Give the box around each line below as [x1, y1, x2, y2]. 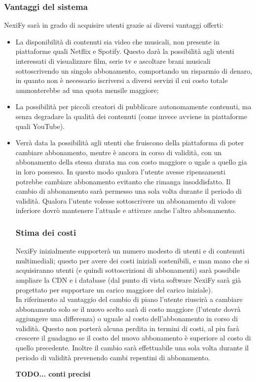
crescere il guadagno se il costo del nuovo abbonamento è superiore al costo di [15, 333, 251, 343]
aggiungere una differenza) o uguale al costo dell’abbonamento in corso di [15, 313, 238, 324]
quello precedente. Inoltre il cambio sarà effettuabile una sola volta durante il [15, 342, 249, 353]
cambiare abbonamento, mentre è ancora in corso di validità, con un [15, 147, 222, 157]
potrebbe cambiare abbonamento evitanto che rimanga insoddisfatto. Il [15, 176, 231, 186]
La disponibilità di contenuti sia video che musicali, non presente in [15, 36, 219, 46]
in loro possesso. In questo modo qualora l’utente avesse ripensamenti [15, 166, 225, 176]
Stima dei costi [15, 226, 76, 238]
